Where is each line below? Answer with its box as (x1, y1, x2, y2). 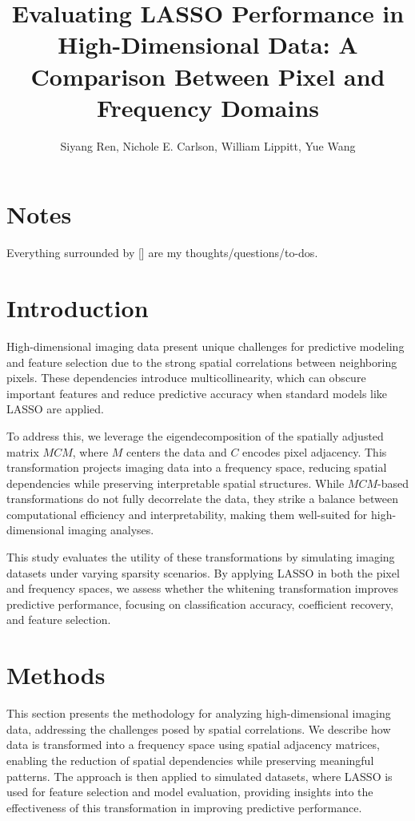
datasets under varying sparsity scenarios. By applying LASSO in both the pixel (6, 564, 400, 581)
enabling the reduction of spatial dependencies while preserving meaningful (6, 751, 374, 768)
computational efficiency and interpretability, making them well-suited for (6, 505, 368, 522)
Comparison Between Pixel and (30, 59, 385, 92)
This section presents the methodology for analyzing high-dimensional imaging (6, 705, 391, 722)
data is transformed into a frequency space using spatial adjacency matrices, (6, 736, 380, 753)
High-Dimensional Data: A (58, 28, 358, 61)
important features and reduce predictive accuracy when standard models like (6, 384, 388, 401)
